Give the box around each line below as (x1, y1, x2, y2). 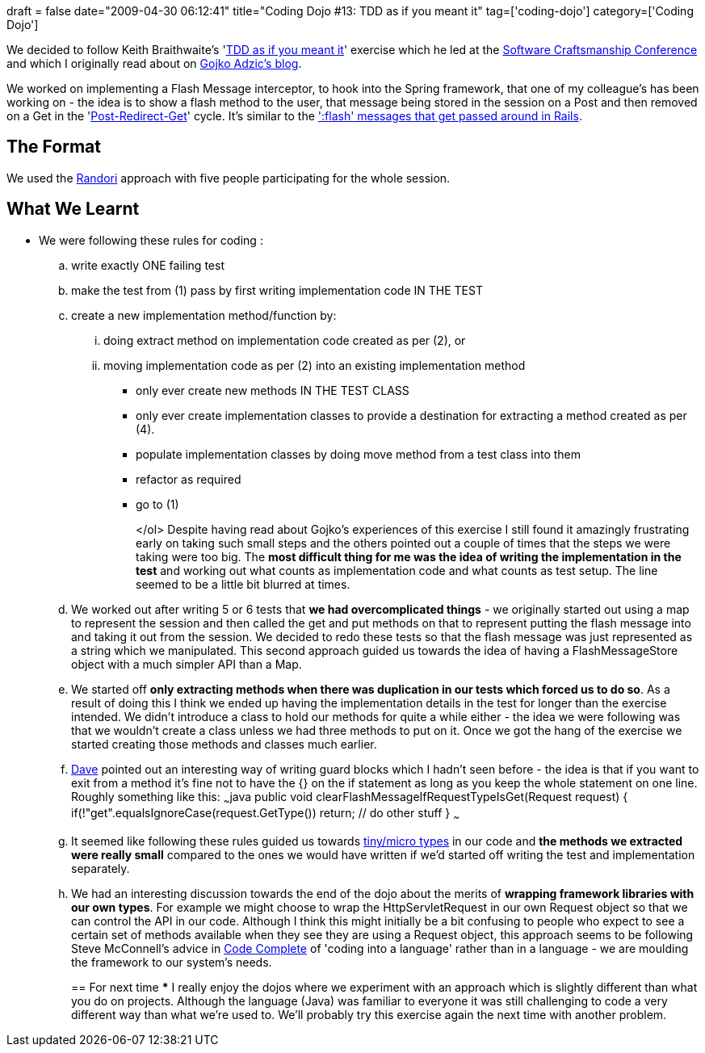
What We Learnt (6, 199, 140, 220)
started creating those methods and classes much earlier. (71, 736, 377, 751)
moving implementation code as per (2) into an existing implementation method (103, 358, 526, 372)
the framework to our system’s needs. (71, 955, 272, 970)
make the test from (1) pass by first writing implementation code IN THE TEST (71, 283, 483, 297)
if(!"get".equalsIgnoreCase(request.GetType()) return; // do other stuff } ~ (71, 806, 460, 824)
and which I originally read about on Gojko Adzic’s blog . (6, 57, 302, 70)
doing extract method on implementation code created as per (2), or (103, 333, 466, 347)
